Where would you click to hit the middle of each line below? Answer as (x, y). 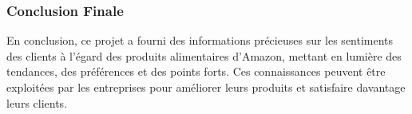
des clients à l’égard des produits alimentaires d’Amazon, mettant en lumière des (204, 55)
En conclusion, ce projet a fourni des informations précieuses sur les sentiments (200, 40)
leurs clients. (37, 102)
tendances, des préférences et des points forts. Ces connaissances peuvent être (196, 71)
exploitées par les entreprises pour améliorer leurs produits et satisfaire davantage (206, 87)
